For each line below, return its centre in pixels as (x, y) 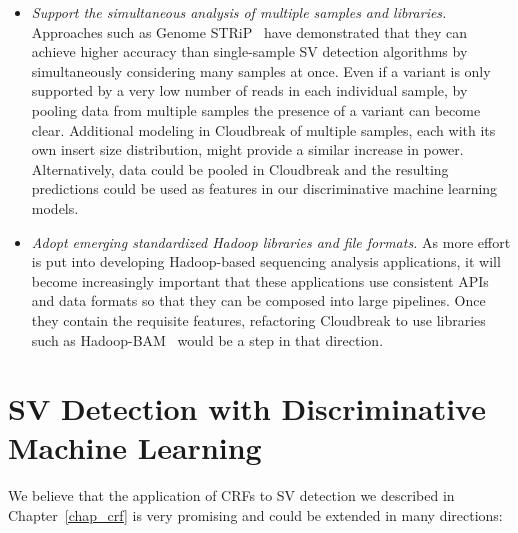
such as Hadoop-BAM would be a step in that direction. (207, 339)
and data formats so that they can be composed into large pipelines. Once (258, 300)
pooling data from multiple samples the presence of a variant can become (256, 109)
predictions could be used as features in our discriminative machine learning (264, 188)
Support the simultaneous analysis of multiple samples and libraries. (239, 12)
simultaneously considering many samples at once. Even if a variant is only (261, 70)
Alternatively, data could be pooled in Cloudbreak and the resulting (240, 168)
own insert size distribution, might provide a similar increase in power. (247, 149)
